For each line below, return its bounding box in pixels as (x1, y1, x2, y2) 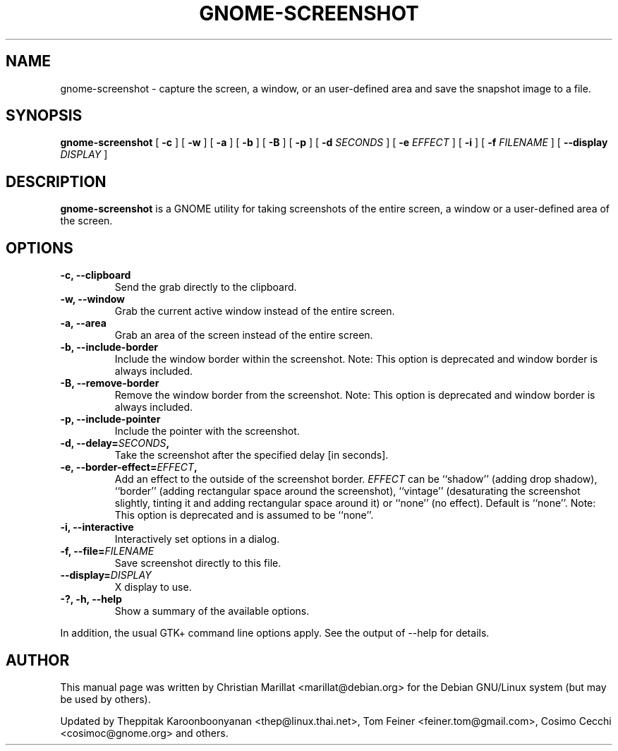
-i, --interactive (60, 521, 134, 534)
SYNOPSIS (6, 107, 83, 125)
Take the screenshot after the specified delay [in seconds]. (114, 449, 389, 462)
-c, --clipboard (60, 269, 131, 282)
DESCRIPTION (6, 172, 107, 191)
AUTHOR (6, 651, 70, 669)
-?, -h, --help (60, 593, 122, 606)
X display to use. (114, 581, 192, 594)
